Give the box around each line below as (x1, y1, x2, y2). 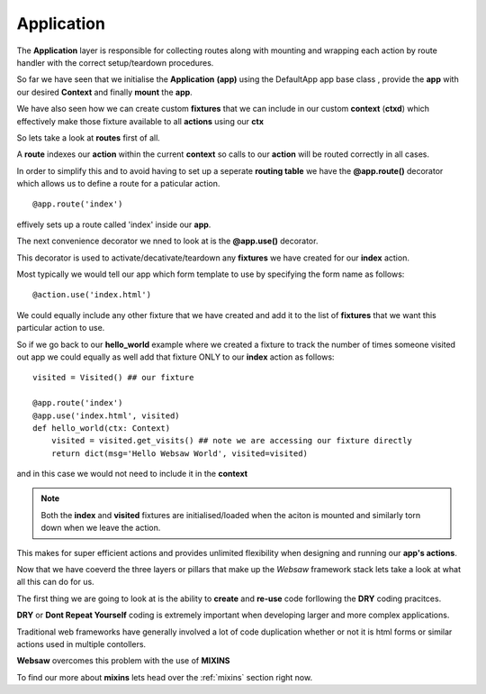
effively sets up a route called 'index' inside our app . (16, 219, 211, 230)
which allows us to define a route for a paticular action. (16, 178, 220, 189)
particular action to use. (16, 323, 105, 333)
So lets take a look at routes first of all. (16, 132, 161, 143)
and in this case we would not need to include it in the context (16, 469, 247, 479)
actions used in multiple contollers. (16, 639, 147, 649)
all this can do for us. (16, 577, 94, 588)
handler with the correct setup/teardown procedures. (16, 57, 214, 68)
